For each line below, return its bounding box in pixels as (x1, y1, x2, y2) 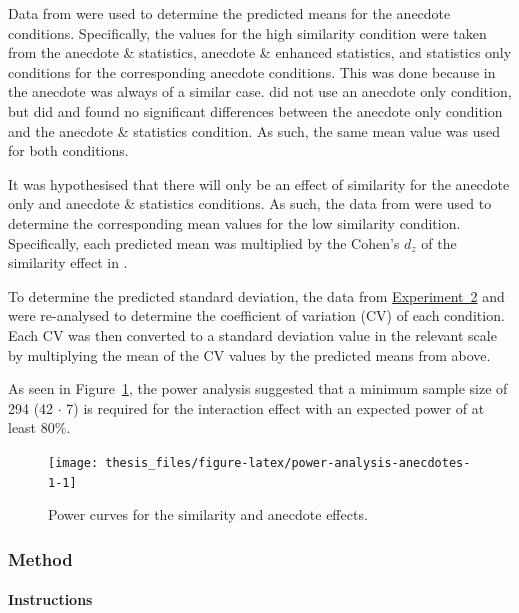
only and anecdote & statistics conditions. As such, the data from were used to (8, 193, 492, 214)
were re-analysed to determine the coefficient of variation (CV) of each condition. (8, 305, 505, 326)
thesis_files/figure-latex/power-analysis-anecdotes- (105, 455, 471, 470)
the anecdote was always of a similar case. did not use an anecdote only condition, (8, 81, 512, 102)
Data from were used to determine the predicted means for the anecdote (8, 3, 451, 23)
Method (8, 546, 73, 571)
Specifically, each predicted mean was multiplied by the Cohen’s (8, 232, 400, 253)
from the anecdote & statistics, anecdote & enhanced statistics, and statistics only (8, 42, 512, 63)
